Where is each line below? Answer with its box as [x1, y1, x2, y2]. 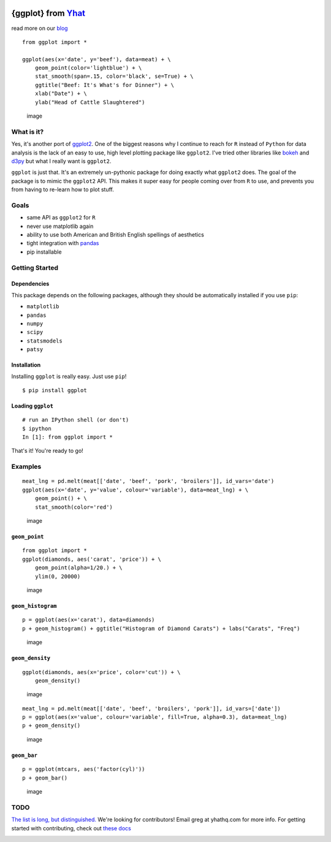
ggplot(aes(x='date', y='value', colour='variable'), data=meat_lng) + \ [22, 486, 249, 493]
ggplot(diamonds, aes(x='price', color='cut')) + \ [22, 669, 181, 675]
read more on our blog [11, 25, 68, 32]
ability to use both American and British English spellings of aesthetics [26, 231, 205, 238]
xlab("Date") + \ [34, 90, 87, 97]
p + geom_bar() [22, 774, 68, 781]
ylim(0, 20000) [34, 573, 81, 580]
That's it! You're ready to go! [11, 447, 84, 455]
